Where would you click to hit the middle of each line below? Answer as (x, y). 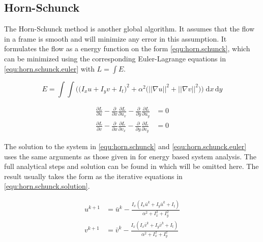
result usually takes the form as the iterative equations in (93, 176)
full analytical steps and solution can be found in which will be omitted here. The (131, 166)
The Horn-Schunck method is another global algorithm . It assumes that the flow (129, 29)
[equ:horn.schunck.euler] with (49, 68)
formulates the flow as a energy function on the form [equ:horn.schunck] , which (127, 48)
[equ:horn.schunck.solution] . (47, 186)
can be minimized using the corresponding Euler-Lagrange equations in (115, 58)
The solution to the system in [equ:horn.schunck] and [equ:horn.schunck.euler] (125, 146)
